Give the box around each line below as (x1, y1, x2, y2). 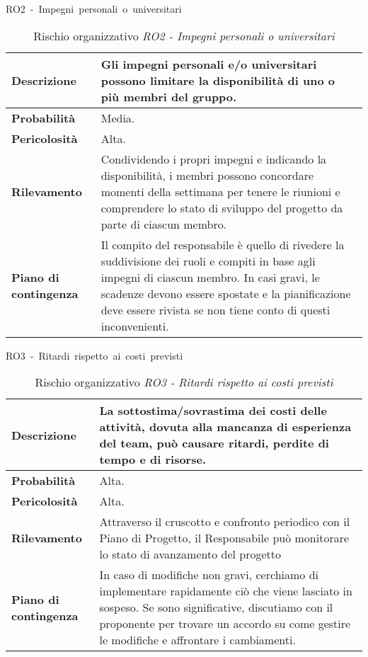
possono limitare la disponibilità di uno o (100, 72, 335, 88)
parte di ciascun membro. (100, 215, 227, 232)
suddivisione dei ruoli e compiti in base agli (100, 252, 316, 269)
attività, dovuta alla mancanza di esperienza (99, 418, 352, 435)
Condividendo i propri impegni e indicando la (100, 150, 327, 167)
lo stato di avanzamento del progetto (99, 546, 282, 563)
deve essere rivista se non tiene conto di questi (100, 301, 330, 318)
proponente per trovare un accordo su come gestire (99, 615, 351, 632)
